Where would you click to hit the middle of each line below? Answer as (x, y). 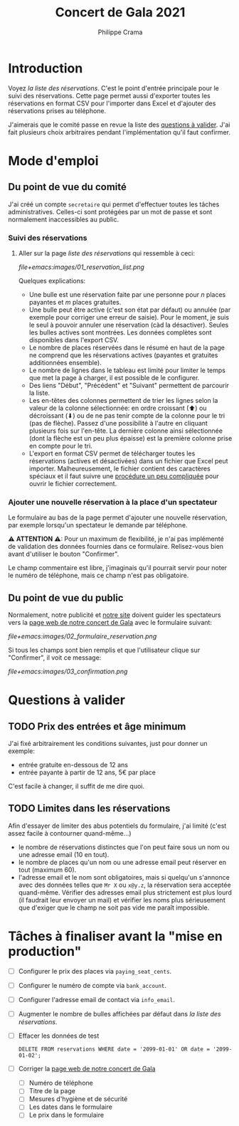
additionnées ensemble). (65, 362)
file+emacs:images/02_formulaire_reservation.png (83, 636)
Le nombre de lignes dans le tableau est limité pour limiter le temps (127, 370)
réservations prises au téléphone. (57, 110)
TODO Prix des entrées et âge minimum (97, 726)
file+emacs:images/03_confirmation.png (68, 672)
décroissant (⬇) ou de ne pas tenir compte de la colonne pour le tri (127, 415)
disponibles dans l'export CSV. (74, 340)
